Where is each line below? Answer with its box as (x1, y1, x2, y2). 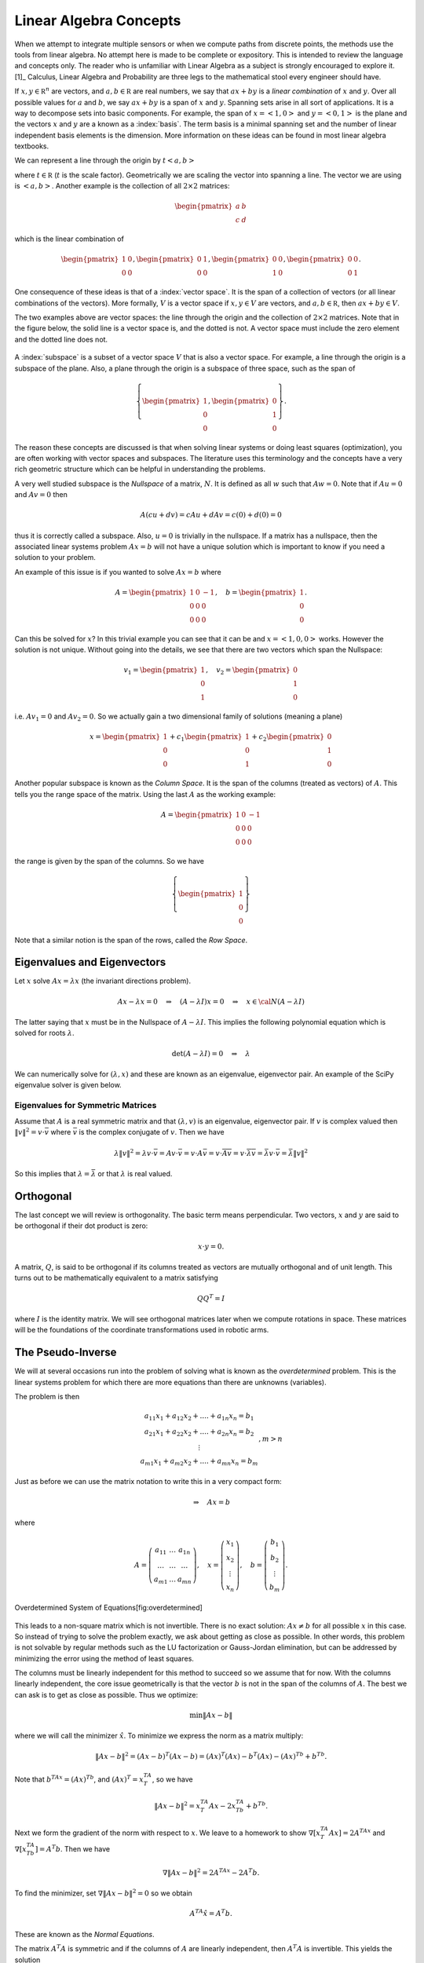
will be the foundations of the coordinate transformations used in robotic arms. (14, 1325, 269, 1335)
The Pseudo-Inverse (14, 1346, 117, 1359)
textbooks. (14, 141, 49, 151)
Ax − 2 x (208, 1802, 236, 1811)
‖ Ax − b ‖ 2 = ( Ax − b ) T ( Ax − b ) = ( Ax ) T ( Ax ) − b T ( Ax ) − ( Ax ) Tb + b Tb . (95, 1750, 327, 1760)
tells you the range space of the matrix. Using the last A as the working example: (14, 789, 276, 799)
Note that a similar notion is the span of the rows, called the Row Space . (14, 935, 247, 945)
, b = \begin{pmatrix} (214, 588, 298, 597)
